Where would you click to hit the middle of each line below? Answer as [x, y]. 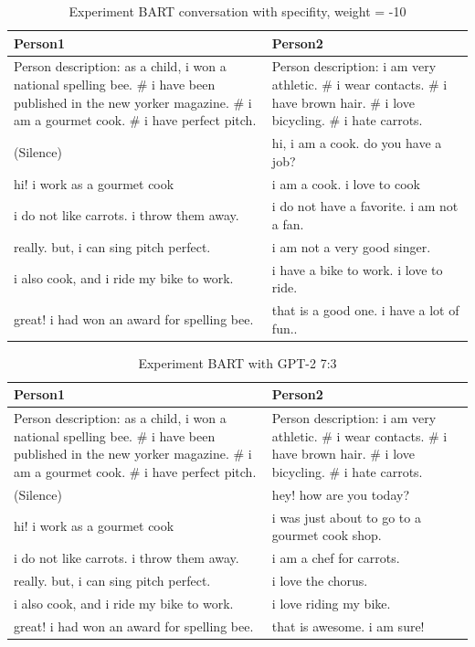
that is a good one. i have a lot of [365, 310]
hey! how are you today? [340, 494]
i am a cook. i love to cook [346, 183]
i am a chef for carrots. [336, 558]
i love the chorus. [320, 580]
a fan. [288, 223]
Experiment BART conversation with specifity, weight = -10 [237, 11]
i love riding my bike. [331, 603]
